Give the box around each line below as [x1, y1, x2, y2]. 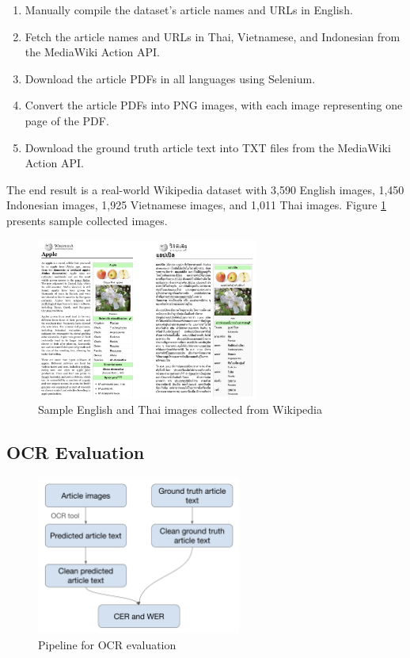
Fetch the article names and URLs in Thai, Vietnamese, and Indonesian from [25, 28, 401, 44]
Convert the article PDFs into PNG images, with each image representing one [25, 97, 403, 113]
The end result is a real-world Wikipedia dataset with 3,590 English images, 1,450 [6, 181, 404, 197]
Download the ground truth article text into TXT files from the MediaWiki [25, 139, 391, 155]
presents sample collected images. [6, 212, 168, 228]
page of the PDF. [25, 112, 109, 128]
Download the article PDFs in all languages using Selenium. [25, 70, 316, 86]
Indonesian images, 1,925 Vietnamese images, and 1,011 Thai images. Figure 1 [6, 197, 387, 213]
